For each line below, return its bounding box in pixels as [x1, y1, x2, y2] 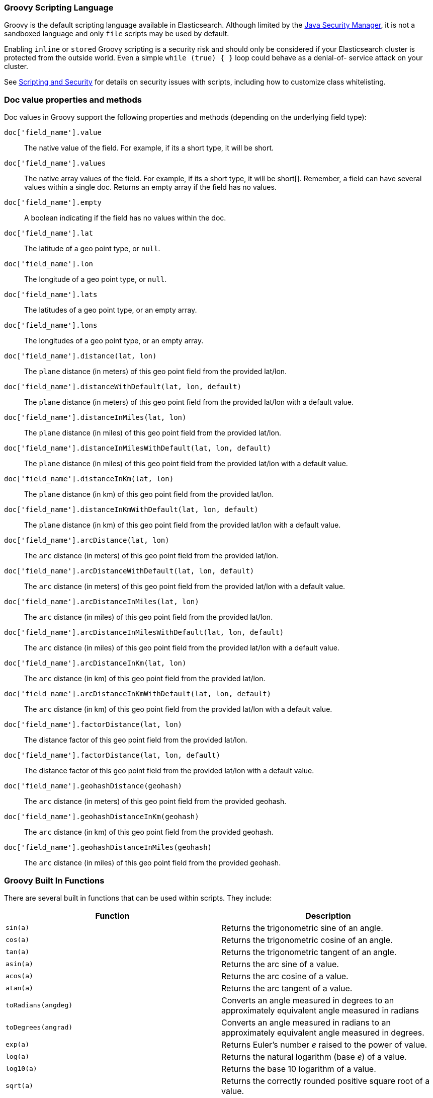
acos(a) [6, 972, 33, 980]
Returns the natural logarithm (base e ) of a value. [221, 1051, 407, 1062]
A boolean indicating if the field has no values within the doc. [24, 213, 226, 223]
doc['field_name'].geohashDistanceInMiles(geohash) [4, 843, 212, 852]
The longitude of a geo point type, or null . [24, 275, 167, 284]
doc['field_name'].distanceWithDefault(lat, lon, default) [4, 383, 242, 391]
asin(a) [6, 960, 33, 968]
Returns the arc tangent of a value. [221, 983, 353, 993]
